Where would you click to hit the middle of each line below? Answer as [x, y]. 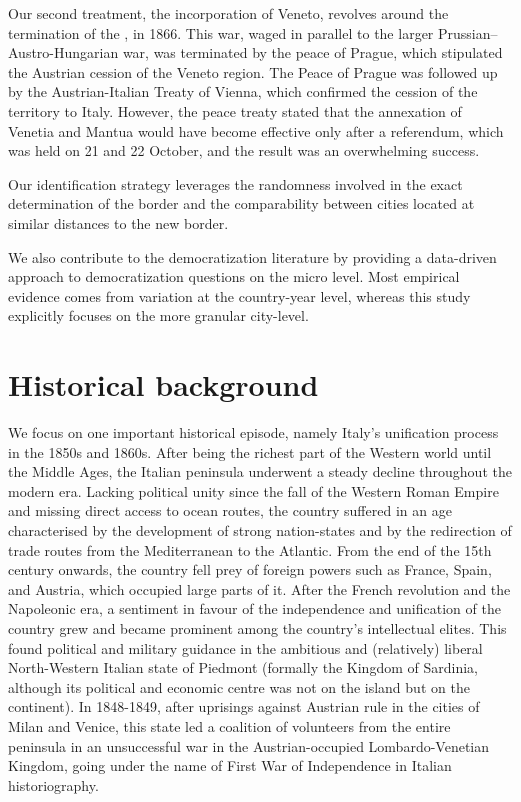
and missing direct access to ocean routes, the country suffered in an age [230, 510]
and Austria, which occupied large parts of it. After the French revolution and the [259, 588]
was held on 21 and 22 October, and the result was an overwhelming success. [244, 150]
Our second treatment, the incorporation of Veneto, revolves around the [228, 13]
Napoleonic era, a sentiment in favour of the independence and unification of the [254, 608]
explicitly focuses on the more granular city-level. [158, 315]
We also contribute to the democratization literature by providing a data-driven [252, 256]
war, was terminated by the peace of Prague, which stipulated [312, 52]
